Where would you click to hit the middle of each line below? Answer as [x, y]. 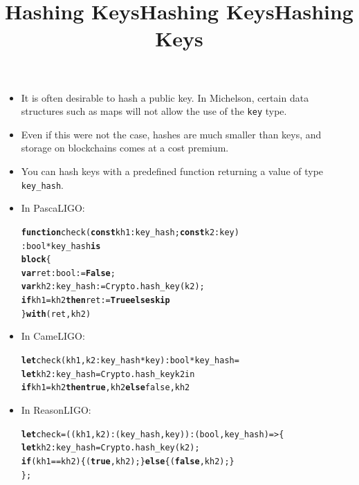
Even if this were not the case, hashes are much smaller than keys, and [171, 134]
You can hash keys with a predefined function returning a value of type [172, 171]
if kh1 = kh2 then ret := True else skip [95, 301]
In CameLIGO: [53, 336]
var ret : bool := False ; [68, 273]
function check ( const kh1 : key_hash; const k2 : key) [130, 232]
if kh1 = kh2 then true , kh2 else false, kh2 [105, 388]
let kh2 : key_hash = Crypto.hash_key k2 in [108, 374]
